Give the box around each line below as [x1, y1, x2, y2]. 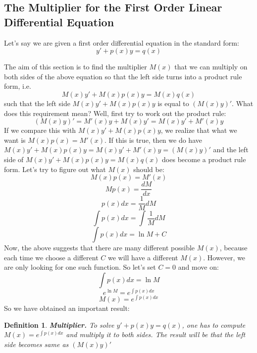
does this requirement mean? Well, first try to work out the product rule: [4, 108, 226, 118]
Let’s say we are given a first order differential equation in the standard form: [4, 37, 239, 48]
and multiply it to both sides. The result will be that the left [66, 329, 246, 340]
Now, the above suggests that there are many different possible [4, 242, 195, 253]
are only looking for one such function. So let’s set [4, 262, 156, 272]
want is [4, 134, 26, 145]
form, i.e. [4, 81, 31, 91]
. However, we [203, 252, 246, 262]
